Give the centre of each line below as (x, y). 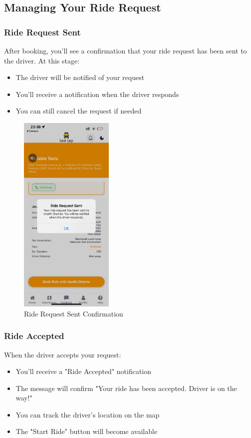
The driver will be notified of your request (80, 77)
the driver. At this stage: (42, 60)
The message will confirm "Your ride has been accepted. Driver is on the (126, 388)
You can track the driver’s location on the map (88, 414)
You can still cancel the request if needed (79, 111)
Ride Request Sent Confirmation (74, 313)
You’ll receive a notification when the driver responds (97, 94)
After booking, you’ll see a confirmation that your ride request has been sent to (125, 50)
